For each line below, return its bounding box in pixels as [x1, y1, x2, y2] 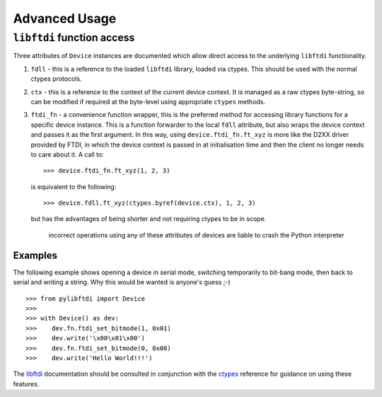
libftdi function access [13, 31, 135, 44]
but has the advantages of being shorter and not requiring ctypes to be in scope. [30, 215, 267, 223]
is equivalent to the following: [30, 182, 117, 191]
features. [13, 379, 40, 388]
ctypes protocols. [30, 74, 82, 83]
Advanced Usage [13, 11, 117, 26]
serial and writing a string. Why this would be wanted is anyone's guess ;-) [13, 278, 231, 286]
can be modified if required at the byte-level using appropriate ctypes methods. [30, 97, 265, 106]
